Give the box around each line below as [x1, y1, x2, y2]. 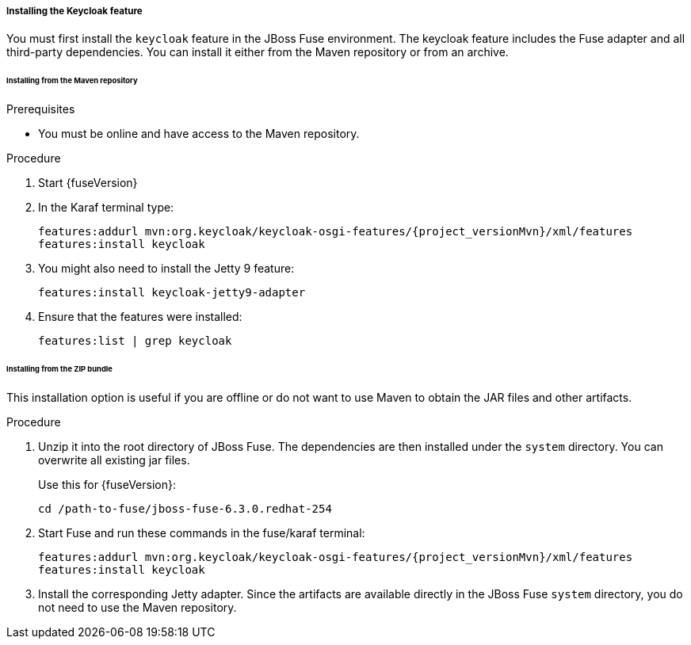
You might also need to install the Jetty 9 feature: [38, 261, 295, 276]
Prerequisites [6, 102, 75, 116]
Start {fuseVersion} [38, 176, 138, 190]
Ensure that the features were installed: [38, 310, 242, 324]
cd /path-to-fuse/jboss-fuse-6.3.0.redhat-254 [38, 502, 332, 515]
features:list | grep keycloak [38, 334, 232, 348]
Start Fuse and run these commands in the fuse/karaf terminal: [38, 525, 365, 540]
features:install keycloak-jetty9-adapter [38, 286, 306, 300]
